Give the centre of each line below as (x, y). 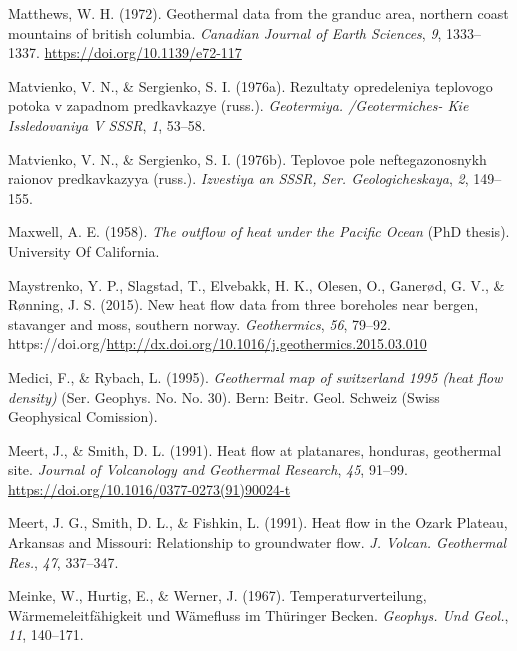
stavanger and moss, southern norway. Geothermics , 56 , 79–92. (199, 323)
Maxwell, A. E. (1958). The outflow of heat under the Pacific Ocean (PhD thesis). (259, 231)
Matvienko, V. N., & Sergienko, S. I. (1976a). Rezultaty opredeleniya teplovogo (250, 85)
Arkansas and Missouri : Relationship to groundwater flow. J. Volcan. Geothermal (257, 542)
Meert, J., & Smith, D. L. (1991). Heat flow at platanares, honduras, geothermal (255, 449)
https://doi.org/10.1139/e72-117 (143, 52)
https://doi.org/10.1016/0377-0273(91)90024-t (149, 488)
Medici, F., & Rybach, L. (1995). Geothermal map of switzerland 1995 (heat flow (255, 376)
